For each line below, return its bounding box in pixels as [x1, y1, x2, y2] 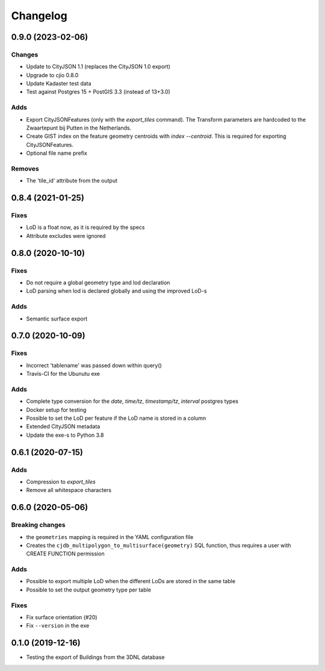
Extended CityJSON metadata [26, 423, 101, 430]
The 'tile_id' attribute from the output [26, 177, 117, 184]
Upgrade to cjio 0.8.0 [26, 71, 79, 78]
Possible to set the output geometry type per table [26, 586, 152, 593]
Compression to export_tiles [26, 478, 96, 485]
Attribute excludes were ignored [26, 232, 106, 239]
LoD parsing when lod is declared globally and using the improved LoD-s [26, 287, 207, 295]
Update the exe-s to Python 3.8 [26, 431, 104, 438]
